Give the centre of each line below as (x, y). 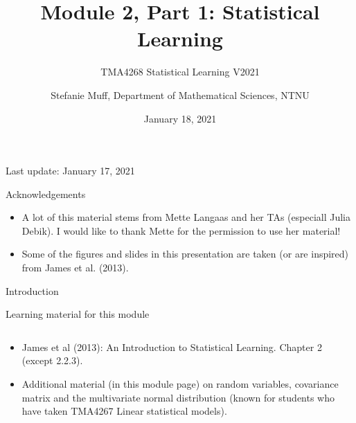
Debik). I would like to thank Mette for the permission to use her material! (181, 230)
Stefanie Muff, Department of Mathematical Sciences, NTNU (180, 94)
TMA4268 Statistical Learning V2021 (180, 72)
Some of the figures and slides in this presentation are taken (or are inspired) (185, 254)
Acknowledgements (46, 193)
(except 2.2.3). (52, 360)
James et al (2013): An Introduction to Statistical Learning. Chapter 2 (172, 346)
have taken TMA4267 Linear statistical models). (124, 411)
